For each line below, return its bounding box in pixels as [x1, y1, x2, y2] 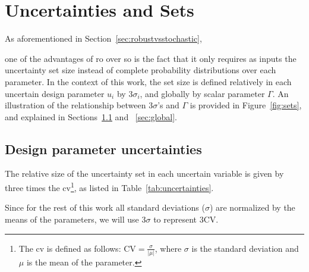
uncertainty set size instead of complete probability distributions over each [5, 64, 276, 76]
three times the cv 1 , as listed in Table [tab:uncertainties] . [5, 180, 214, 193]
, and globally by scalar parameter [140, 87, 265, 99]
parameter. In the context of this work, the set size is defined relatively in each [5, 75, 292, 87]
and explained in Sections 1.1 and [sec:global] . [5, 110, 177, 123]
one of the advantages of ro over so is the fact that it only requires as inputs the [5, 52, 297, 64]
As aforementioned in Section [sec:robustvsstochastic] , [5, 32, 202, 45]
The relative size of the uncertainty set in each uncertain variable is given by [5, 167, 284, 180]
